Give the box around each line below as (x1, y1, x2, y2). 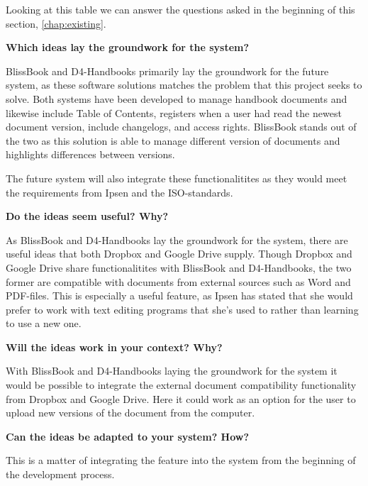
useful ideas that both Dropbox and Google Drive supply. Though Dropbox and (6, 246, 352, 261)
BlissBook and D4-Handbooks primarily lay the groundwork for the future (6, 63, 329, 78)
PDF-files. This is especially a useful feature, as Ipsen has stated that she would (6, 288, 353, 303)
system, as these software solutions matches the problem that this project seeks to (6, 77, 362, 92)
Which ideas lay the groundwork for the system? (6, 40, 250, 55)
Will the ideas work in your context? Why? (6, 339, 223, 354)
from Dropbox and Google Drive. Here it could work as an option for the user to (6, 391, 356, 406)
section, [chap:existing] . (6, 16, 106, 31)
